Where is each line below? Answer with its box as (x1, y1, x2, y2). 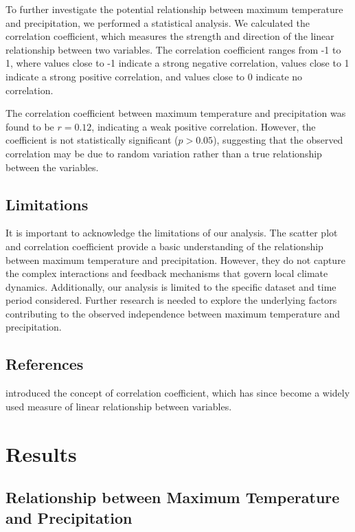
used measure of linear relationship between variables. (5, 399, 232, 413)
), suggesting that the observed (213, 133, 343, 147)
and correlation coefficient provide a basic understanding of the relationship (5, 239, 323, 253)
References (5, 353, 84, 375)
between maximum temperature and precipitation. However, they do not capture (5, 252, 345, 267)
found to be (5, 119, 54, 133)
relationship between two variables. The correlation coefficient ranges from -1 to (5, 42, 341, 56)
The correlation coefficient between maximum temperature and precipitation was (5, 106, 346, 120)
